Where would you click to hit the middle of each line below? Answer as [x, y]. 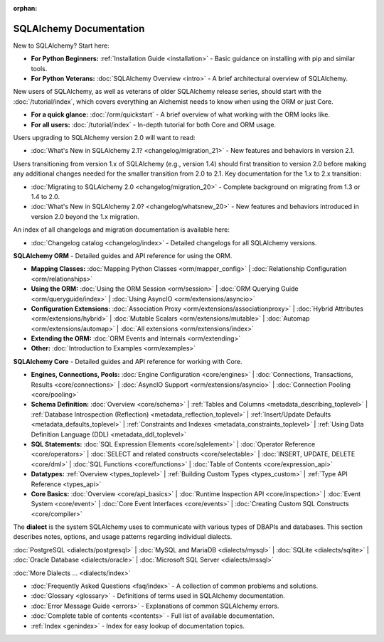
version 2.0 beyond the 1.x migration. [85, 216]
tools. [39, 68]
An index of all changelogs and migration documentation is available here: [122, 230]
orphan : [25, 8]
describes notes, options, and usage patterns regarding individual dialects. [123, 537]
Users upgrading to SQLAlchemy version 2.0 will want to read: [104, 138]
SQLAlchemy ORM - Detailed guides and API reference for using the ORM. [123, 255]
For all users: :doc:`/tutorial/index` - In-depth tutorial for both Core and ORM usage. [154, 124]
